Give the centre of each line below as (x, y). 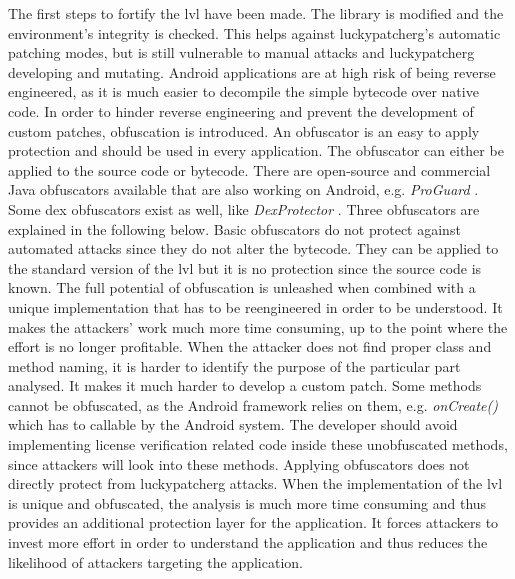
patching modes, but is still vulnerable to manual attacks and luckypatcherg (241, 52)
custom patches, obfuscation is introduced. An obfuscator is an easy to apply (244, 130)
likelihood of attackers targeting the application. (155, 561)
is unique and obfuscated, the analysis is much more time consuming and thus (247, 502)
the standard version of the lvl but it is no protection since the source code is (245, 267)
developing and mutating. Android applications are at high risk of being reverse (252, 71)
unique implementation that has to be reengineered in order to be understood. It (255, 306)
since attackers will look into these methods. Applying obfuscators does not (239, 463)
